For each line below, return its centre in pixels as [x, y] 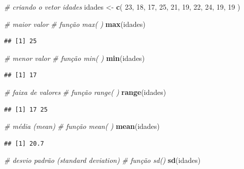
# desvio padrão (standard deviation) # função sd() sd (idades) [102, 160]
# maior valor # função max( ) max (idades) [75, 24]
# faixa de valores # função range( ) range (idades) [85, 92]
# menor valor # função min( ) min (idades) [75, 58]
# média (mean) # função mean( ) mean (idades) [82, 126]
